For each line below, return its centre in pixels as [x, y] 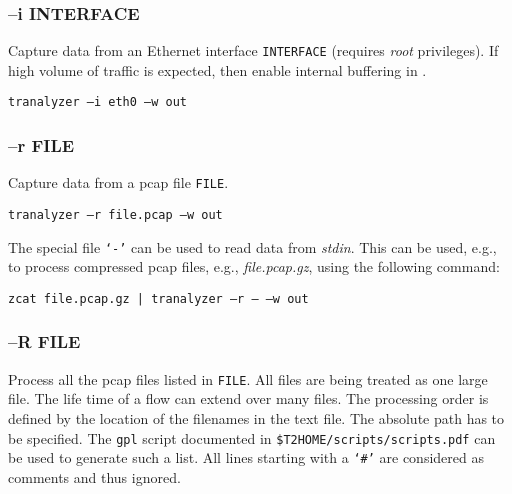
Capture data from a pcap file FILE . [118, 182]
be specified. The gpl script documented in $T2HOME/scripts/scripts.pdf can [252, 437]
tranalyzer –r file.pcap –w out [115, 215]
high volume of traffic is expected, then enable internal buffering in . [217, 69]
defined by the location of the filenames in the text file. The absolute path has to [256, 418]
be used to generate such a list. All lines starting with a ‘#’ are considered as [246, 457]
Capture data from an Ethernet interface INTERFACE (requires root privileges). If [253, 50]
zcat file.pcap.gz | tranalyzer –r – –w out [158, 298]
